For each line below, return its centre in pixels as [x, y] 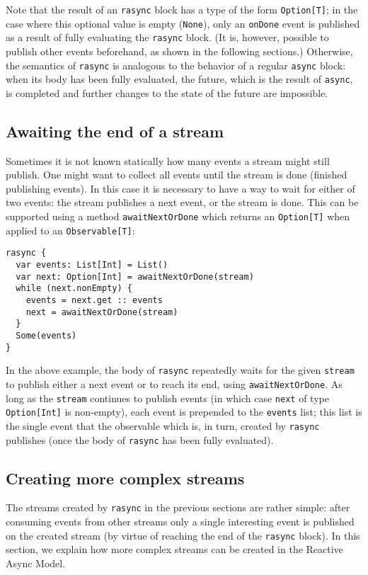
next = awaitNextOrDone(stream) [102, 312]
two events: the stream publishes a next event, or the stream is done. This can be [182, 202]
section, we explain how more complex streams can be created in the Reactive [174, 549]
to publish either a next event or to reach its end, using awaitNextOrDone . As [174, 383]
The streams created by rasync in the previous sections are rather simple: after [178, 507]
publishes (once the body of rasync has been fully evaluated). [140, 439]
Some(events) [46, 335]
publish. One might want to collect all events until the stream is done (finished [177, 175]
